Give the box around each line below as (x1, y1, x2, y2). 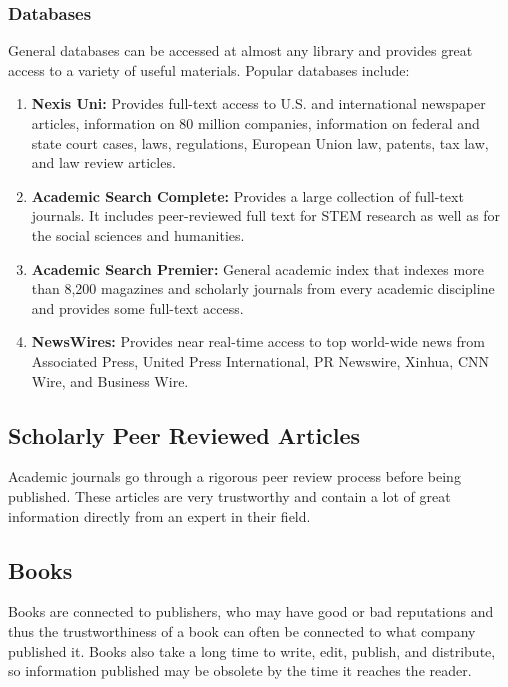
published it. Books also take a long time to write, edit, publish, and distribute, (8, 640, 496, 661)
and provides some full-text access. (31, 297, 244, 318)
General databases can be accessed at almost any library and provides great (8, 40, 473, 61)
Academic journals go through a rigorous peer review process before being (8, 466, 461, 487)
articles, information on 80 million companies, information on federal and (31, 113, 480, 133)
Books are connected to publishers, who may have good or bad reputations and (8, 601, 494, 622)
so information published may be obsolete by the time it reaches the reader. (8, 660, 472, 681)
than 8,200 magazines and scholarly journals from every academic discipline (31, 278, 495, 299)
